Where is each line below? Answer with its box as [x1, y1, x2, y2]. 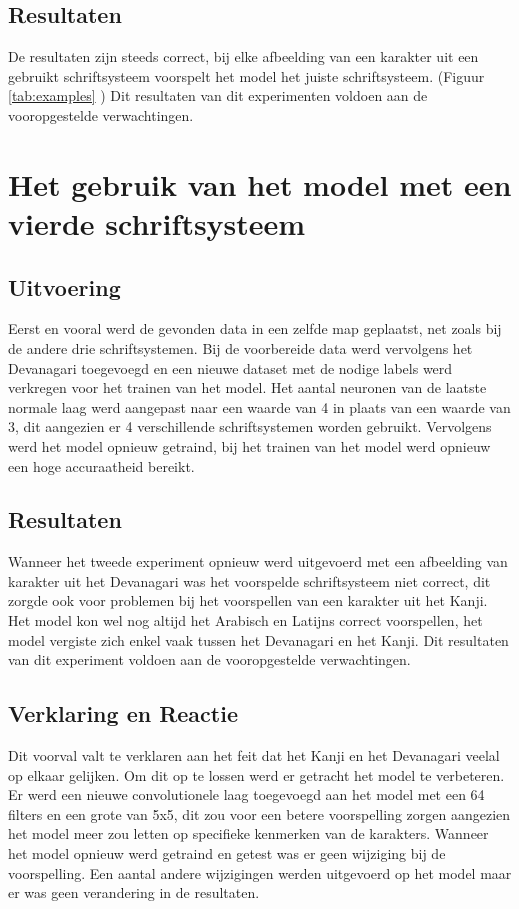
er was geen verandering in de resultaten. [8, 882, 260, 903]
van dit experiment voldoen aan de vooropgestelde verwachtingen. [8, 649, 411, 670]
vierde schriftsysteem [8, 202, 306, 243]
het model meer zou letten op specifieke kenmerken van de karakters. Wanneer [8, 823, 489, 844]
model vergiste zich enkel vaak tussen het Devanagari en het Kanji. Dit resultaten [8, 629, 509, 650]
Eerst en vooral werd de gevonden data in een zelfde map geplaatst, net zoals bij [8, 318, 502, 339]
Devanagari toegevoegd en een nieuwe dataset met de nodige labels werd [8, 357, 453, 378]
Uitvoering [8, 271, 121, 302]
